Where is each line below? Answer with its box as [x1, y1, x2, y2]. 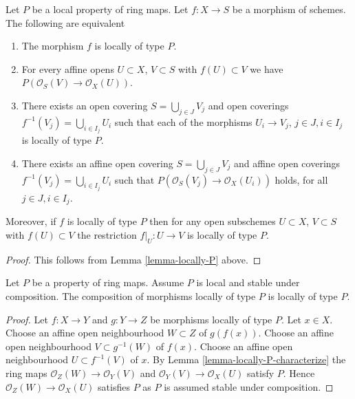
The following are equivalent [6, 15, 125, 30]
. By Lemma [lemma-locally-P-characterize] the [147, 352, 346, 367]
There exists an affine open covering [21, 155, 173, 170]
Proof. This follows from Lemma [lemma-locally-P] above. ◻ [6, 252, 261, 266]
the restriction [77, 228, 137, 242]
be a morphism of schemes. [232, 2, 346, 16]
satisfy [247, 366, 275, 380]
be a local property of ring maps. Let [32, 2, 189, 16]
